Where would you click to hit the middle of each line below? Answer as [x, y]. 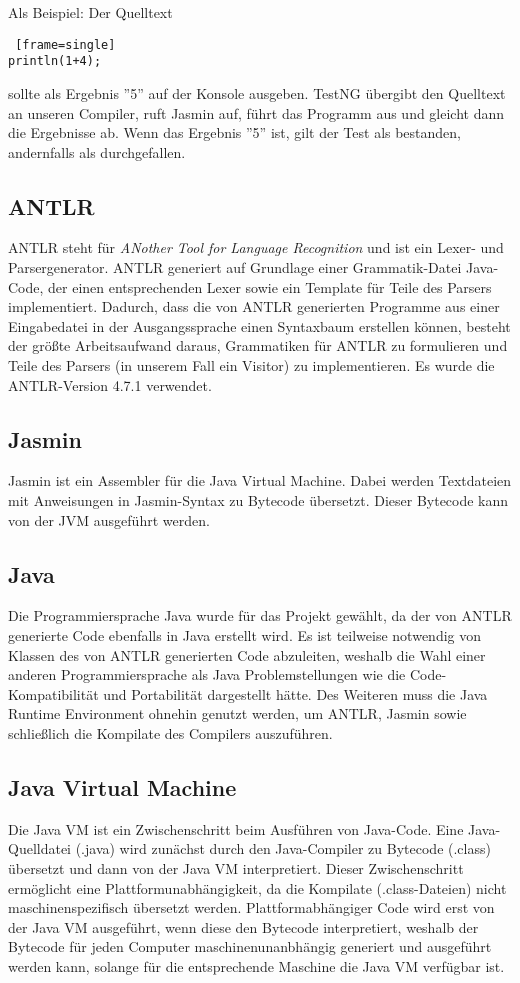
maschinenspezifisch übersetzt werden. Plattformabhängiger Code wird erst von [251, 907]
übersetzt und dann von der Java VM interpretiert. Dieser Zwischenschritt [236, 867]
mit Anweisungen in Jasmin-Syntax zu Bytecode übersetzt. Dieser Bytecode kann [258, 500]
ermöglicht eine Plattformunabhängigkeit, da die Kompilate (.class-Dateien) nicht [257, 887]
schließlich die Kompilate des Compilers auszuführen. [170, 732]
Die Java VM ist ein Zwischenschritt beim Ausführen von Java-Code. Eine [236, 828]
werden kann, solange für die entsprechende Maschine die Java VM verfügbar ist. [256, 965]
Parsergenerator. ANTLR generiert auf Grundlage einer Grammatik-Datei [235, 267]
